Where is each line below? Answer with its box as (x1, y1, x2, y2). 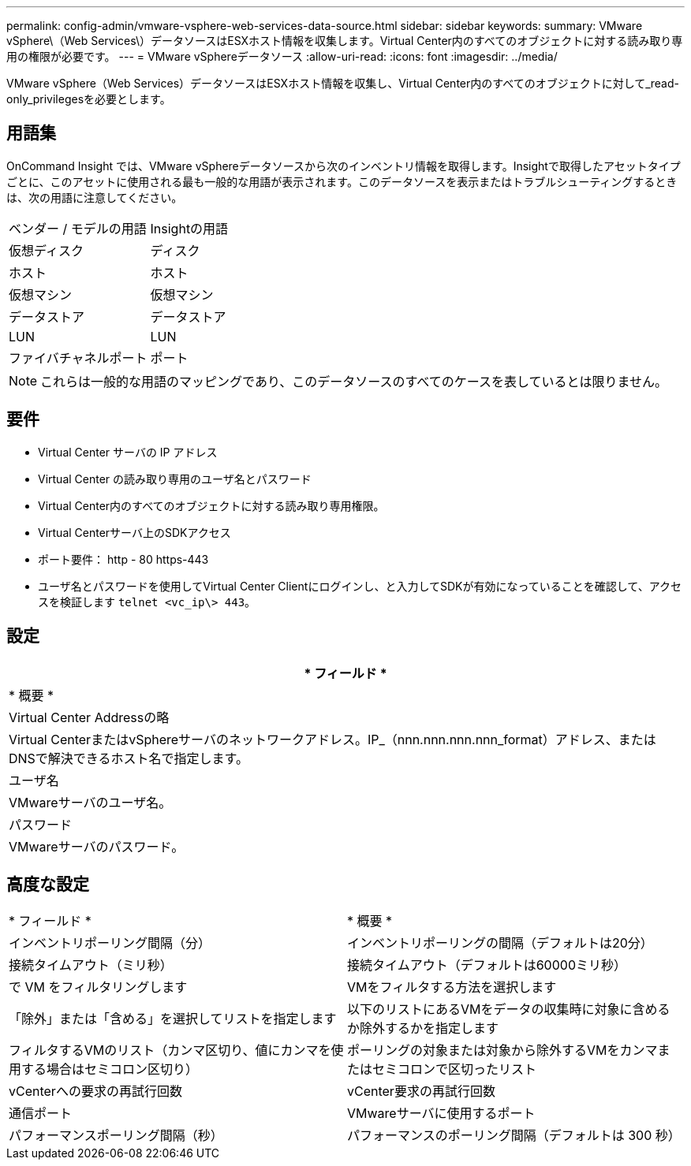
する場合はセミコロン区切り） (21, 1061, 199, 1078)
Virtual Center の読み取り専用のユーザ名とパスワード (38, 471, 312, 486)
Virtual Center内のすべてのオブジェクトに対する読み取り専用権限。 (38, 498, 385, 512)
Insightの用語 (150, 220, 229, 237)
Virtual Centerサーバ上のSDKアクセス (38, 525, 231, 539)
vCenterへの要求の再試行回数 (9, 1083, 182, 1100)
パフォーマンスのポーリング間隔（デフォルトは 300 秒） (347, 1127, 681, 1144)
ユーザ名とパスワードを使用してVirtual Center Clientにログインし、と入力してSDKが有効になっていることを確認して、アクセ (38, 579, 682, 593)
